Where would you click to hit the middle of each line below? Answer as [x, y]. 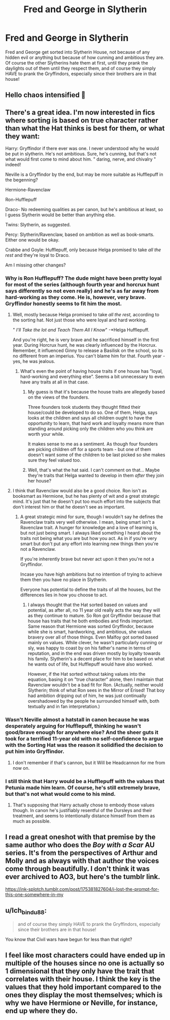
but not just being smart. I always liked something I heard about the [90, 533]
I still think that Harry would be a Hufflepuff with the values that [85, 781]
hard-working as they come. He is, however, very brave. [76, 297]
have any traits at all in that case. [55, 382]
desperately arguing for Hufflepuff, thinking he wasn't [73, 726]
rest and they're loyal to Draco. [38, 255]
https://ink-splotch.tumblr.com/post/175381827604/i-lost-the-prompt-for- [82, 889]
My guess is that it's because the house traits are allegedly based [96, 392]
